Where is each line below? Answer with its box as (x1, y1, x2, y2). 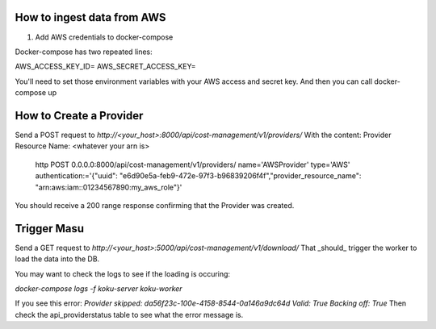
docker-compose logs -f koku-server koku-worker (15, 284, 182, 294)
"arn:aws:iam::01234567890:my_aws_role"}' (35, 182, 182, 192)
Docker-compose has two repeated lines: (15, 47, 153, 56)
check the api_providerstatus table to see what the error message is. (15, 310, 244, 319)
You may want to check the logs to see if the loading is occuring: (15, 269, 230, 278)
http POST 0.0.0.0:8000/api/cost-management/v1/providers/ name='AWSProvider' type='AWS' (35, 160, 350, 169)
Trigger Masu (15, 222, 85, 235)
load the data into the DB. (15, 254, 100, 264)
